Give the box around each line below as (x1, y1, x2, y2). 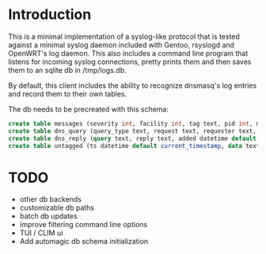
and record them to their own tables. (8, 89, 127, 98)
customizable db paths (19, 203, 95, 213)
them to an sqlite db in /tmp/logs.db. (8, 65, 127, 74)
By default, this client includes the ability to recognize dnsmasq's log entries (8, 81, 257, 90)
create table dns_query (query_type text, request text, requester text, (8, 127, 257, 135)
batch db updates (19, 211, 78, 221)
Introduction (8, 6, 92, 24)
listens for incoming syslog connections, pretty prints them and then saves (8, 57, 252, 66)
